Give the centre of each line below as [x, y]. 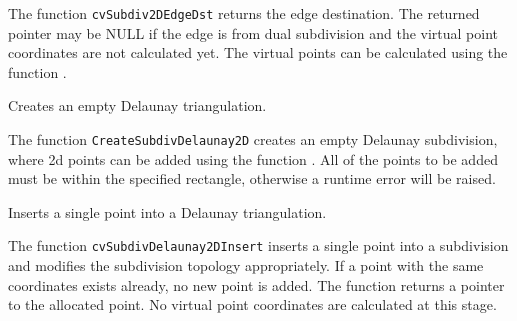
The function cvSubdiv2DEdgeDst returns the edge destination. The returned [244, 13]
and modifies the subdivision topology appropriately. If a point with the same [246, 265]
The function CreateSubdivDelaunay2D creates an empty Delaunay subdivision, [253, 139]
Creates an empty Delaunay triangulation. [137, 105]
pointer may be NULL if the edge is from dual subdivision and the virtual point [253, 32]
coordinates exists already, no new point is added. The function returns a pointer [256, 284]
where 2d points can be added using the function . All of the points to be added [253, 158]
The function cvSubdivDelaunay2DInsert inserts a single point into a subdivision [258, 245]
